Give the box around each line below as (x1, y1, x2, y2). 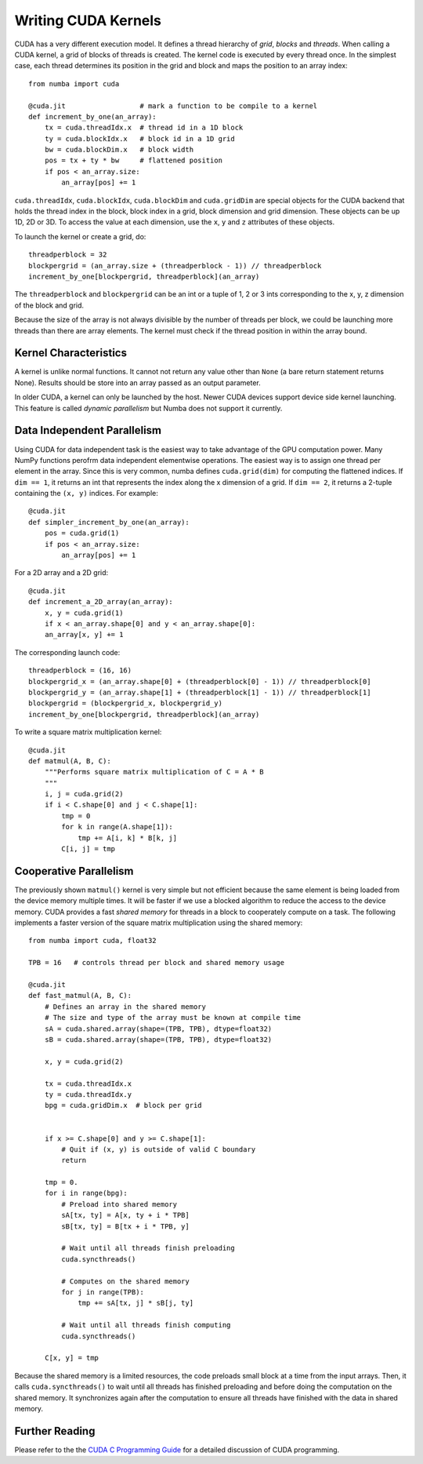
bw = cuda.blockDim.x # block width (44, 145, 194, 155)
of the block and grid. (14, 300, 85, 310)
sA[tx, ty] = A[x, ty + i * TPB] (61, 1211, 190, 1220)
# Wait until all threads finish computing (61, 1320, 231, 1330)
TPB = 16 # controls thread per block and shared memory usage (28, 958, 285, 967)
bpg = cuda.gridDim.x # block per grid (44, 1101, 203, 1110)
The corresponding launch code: (14, 647, 121, 657)
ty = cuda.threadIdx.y (44, 1090, 132, 1098)
